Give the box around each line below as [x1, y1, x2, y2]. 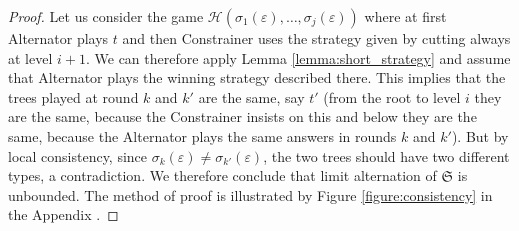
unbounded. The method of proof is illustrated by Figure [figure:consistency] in [8, 184, 493, 205]
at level [8, 47, 53, 68]
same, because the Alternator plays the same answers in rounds [8, 125, 397, 146]
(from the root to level [323, 86, 461, 107]
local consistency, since [8, 145, 148, 166]
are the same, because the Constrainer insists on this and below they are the [8, 106, 477, 127]
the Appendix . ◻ [8, 204, 119, 225]
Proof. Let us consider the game [8, 6, 204, 26]
